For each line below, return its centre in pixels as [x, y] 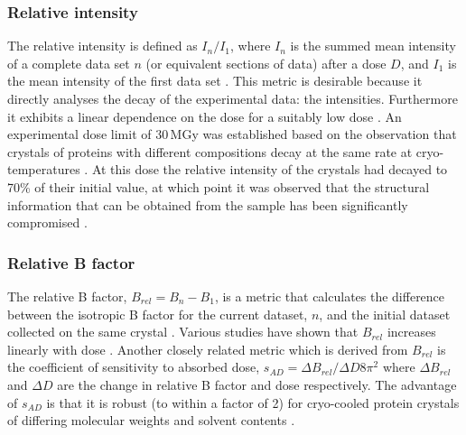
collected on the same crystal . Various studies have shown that [183, 332]
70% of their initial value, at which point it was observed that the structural [219, 186]
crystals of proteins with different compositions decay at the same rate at [210, 151]
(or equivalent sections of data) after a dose [266, 63]
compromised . [47, 222]
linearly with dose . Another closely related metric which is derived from [208, 349]
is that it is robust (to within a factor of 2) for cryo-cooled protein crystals [253, 402]
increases [411, 332]
